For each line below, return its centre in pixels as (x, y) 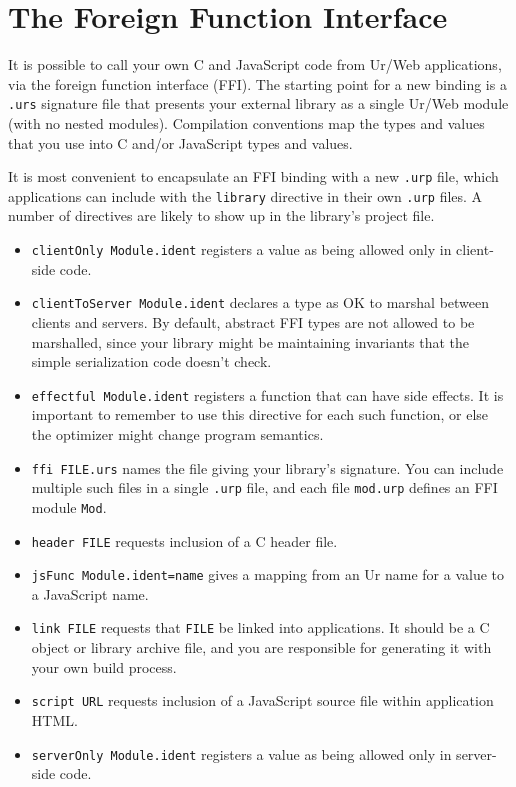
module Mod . (69, 506)
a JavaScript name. (90, 593)
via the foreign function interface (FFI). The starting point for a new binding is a (257, 83)
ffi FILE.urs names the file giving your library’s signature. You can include (267, 467)
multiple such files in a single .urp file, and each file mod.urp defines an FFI (264, 487)
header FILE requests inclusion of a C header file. (184, 540)
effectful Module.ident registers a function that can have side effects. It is (267, 394)
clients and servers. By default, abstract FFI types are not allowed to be (253, 321)
